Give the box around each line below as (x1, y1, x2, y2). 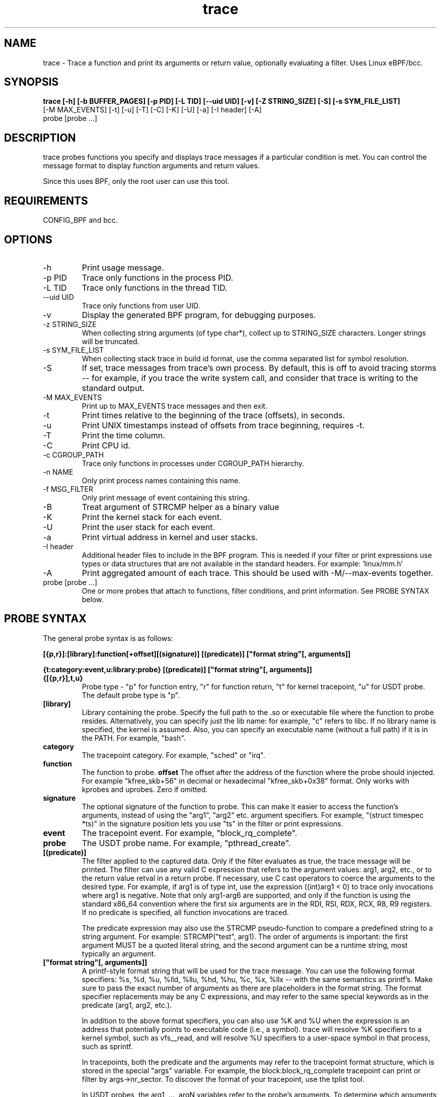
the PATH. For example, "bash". (82, 733, 186, 742)
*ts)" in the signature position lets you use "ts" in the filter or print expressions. (82, 819, 343, 828)
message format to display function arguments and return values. (43, 161, 260, 170)
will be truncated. (82, 337, 139, 346)
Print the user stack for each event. (82, 522, 215, 532)
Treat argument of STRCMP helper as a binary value (82, 501, 279, 512)
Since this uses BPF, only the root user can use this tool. (43, 177, 230, 186)
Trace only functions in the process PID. (82, 272, 234, 283)
